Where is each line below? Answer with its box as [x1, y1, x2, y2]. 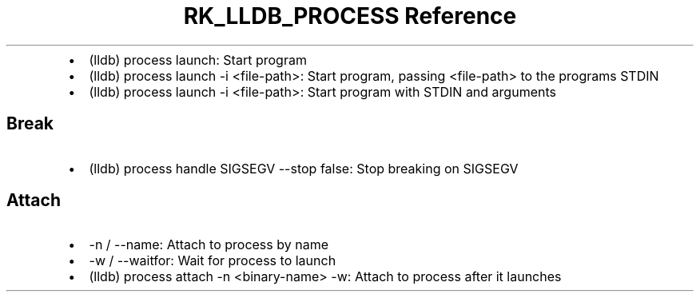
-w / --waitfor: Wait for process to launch [89, 252, 336, 269]
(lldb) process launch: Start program [89, 51, 307, 68]
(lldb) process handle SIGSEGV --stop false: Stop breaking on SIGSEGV [89, 160, 519, 177]
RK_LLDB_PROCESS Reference [183, 2, 517, 30]
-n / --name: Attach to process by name [89, 236, 328, 253]
